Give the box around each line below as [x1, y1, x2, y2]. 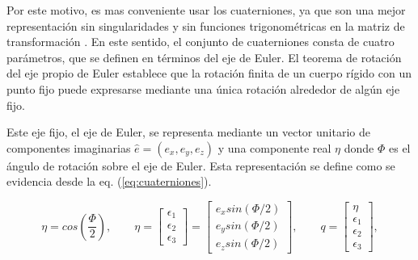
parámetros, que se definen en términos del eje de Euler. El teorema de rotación [6, 48, 402, 65]
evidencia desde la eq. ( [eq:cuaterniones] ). [6, 173, 212, 190]
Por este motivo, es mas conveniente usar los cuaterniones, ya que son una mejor [6, 2, 406, 18]
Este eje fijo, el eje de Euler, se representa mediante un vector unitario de [6, 124, 370, 140]
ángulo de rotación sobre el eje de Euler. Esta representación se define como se [6, 157, 395, 174]
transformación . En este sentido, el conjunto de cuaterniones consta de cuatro [6, 33, 395, 50]
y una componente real [217, 139, 331, 156]
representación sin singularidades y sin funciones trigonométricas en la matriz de [6, 17, 405, 34]
